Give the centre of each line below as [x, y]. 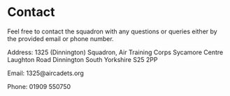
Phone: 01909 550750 [39, 86]
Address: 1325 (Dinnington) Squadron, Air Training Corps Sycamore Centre [115, 52]
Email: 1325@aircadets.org [45, 73]
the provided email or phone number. [60, 38]
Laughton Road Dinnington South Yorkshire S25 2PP [82, 59]
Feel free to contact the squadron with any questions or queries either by [113, 31]
